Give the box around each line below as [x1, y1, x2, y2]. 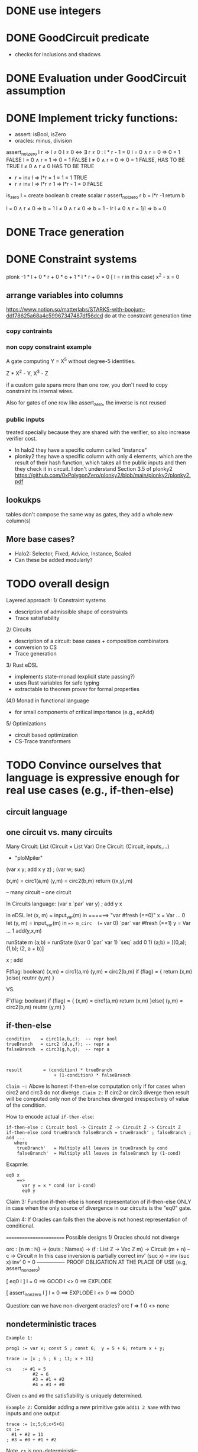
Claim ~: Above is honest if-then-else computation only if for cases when [6, 1082, 186, 1090]
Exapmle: [6, 1161, 29, 1168]
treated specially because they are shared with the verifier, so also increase [6, 429, 190, 436]
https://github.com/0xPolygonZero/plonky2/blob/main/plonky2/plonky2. [14, 472, 191, 479]
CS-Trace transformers [14, 737, 72, 744]
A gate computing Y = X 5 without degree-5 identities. [6, 356, 136, 365]
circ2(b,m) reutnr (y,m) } [6, 1003, 66, 1010]
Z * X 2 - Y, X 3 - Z [6, 369, 48, 377]
